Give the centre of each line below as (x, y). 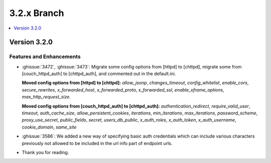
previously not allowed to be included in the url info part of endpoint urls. (97, 143)
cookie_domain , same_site (49, 127)
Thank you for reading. (45, 152)
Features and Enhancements (45, 56)
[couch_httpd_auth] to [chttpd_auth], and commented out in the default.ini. (99, 74)
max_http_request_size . (46, 97)
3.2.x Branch (37, 13)
